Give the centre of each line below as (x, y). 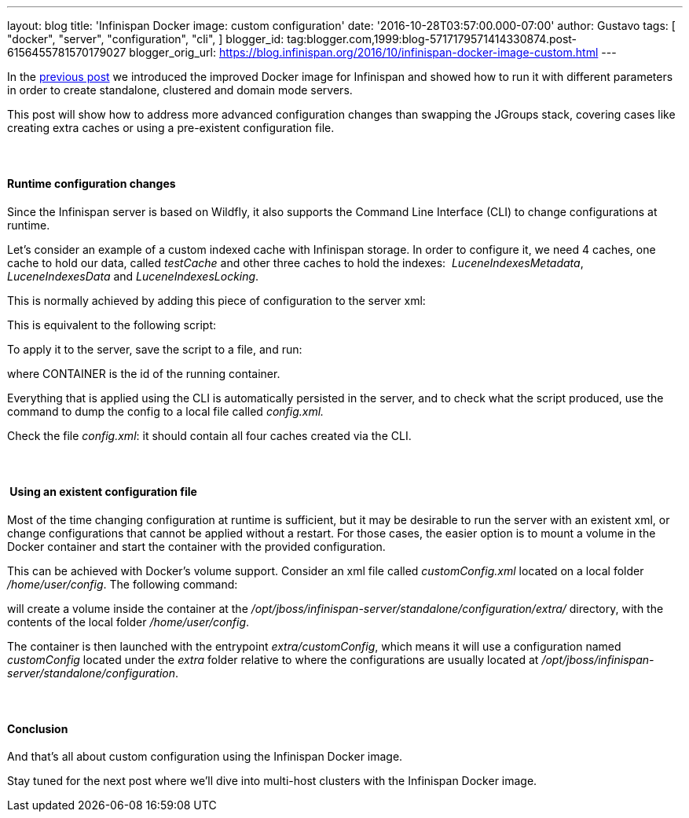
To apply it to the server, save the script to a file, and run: (155, 349)
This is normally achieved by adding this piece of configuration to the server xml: (216, 300)
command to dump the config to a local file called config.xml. (166, 411)
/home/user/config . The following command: (123, 584)
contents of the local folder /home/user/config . (128, 622)
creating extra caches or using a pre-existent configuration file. (171, 128)
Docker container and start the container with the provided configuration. (196, 546)
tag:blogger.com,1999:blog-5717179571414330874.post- (432, 39)
